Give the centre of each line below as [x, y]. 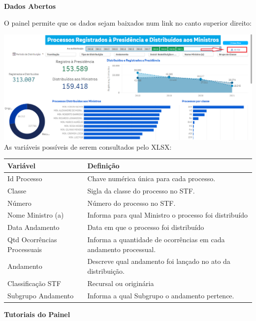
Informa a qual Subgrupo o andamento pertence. [161, 295]
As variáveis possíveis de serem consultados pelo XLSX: [88, 146]
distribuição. [106, 271]
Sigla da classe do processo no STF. [141, 190]
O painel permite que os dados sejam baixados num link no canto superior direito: [128, 22]
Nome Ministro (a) [36, 215]
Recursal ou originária [121, 283]
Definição [103, 165]
